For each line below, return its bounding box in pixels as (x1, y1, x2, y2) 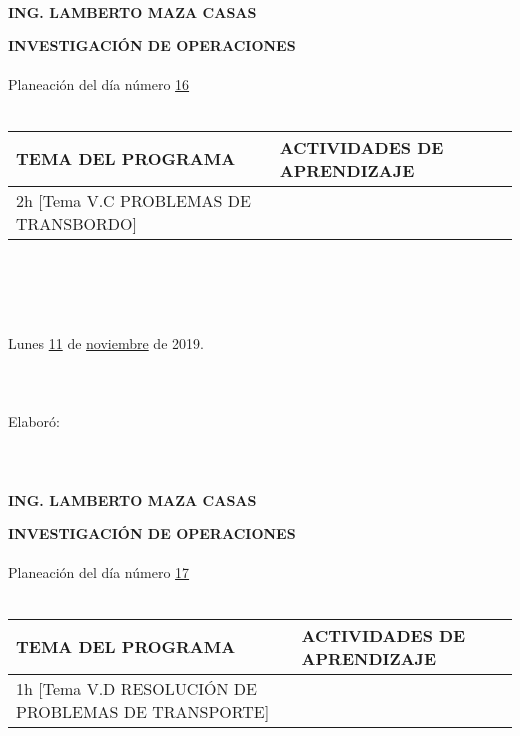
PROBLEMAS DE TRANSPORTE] (16, 699, 270, 723)
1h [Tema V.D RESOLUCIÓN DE (16, 676, 257, 700)
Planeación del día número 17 (8, 562, 190, 583)
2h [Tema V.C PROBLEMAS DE (16, 188, 251, 212)
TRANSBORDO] (16, 211, 137, 235)
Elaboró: (8, 411, 60, 432)
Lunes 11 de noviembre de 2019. (8, 332, 204, 353)
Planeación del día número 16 (8, 74, 190, 95)
